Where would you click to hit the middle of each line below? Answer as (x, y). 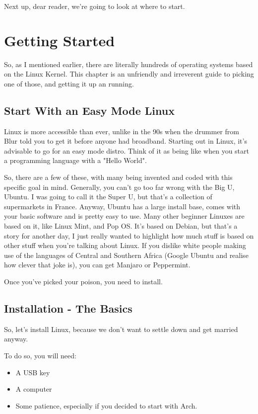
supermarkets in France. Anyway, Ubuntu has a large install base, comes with (122, 206)
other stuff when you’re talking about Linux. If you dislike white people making (125, 245)
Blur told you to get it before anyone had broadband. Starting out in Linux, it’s (126, 141)
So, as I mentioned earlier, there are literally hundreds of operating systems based (129, 64)
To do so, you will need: (40, 355)
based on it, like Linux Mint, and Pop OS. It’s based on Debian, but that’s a (121, 226)
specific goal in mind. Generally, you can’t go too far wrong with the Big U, (119, 187)
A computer (34, 389)
